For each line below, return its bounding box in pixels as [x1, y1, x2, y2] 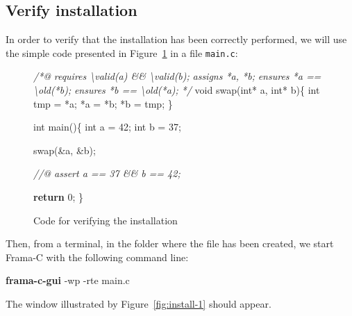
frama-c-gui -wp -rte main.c [6, 273, 130, 288]
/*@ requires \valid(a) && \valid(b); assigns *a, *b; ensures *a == [33, 69, 321, 83]
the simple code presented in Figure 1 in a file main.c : [6, 45, 238, 60]
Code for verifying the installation [33, 213, 178, 227]
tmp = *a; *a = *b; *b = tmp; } [33, 96, 173, 110]
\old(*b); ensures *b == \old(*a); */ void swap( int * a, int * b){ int [33, 83, 320, 97]
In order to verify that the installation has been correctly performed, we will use [6, 32, 347, 47]
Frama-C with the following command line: [6, 249, 189, 264]
